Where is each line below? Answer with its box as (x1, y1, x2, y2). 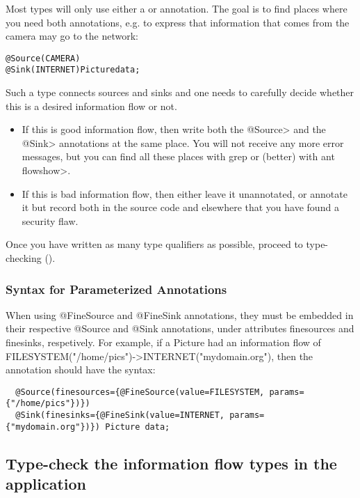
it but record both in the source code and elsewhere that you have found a (22, 200, 339, 215)
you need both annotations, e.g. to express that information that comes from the (6, 15, 350, 29)
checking (6, 251, 42, 265)
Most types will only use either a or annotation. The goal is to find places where (6, 1, 347, 15)
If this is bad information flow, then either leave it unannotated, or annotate (22, 186, 347, 201)
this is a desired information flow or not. (6, 98, 177, 113)
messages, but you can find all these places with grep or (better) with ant (22, 149, 335, 164)
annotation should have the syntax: (6, 362, 156, 377)
